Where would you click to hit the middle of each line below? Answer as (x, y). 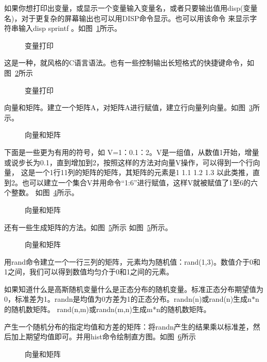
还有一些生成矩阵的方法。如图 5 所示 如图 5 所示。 (88, 227)
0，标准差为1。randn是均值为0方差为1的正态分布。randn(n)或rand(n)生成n (128, 299)
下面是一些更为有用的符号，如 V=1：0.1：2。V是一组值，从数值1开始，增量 (132, 152)
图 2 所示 (19, 72)
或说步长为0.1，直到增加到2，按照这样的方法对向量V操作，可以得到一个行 (129, 162)
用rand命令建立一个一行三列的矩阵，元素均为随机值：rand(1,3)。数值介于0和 (132, 261)
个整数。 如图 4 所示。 (41, 192)
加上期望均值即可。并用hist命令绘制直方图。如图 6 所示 (103, 337)
